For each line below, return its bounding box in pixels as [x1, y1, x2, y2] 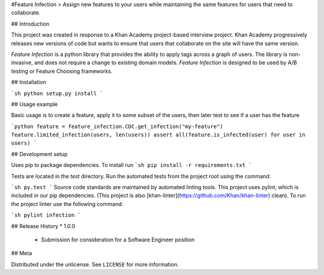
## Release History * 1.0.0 [11, 222, 76, 229]
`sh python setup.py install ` [11, 90, 103, 97]
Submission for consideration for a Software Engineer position [41, 236, 195, 243]
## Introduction [11, 20, 50, 27]
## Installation [11, 79, 46, 86]
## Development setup [11, 150, 68, 157]
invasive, [11, 59, 33, 66]
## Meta [11, 250, 32, 257]
